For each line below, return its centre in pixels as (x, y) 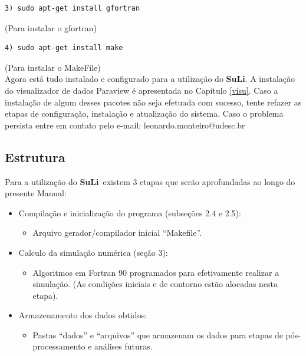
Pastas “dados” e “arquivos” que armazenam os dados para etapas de (158, 334)
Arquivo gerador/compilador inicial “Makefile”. (117, 233)
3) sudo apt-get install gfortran (73, 8)
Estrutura (35, 156)
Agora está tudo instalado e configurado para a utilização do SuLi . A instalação (150, 79)
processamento (59, 346)
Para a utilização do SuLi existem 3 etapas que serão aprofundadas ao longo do (150, 181)
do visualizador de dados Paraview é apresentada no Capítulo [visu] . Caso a (142, 90)
